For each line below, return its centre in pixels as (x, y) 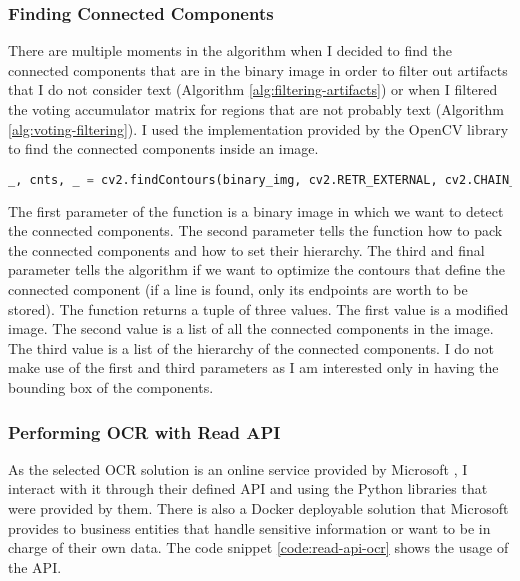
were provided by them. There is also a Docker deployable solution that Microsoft (258, 508)
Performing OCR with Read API (144, 431)
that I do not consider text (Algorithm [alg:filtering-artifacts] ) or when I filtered (253, 89)
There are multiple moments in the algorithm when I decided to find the (230, 50)
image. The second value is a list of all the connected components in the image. (251, 328)
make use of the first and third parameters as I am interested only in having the (253, 367)
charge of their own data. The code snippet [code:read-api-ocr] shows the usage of (258, 547)
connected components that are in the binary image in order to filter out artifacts (258, 69)
